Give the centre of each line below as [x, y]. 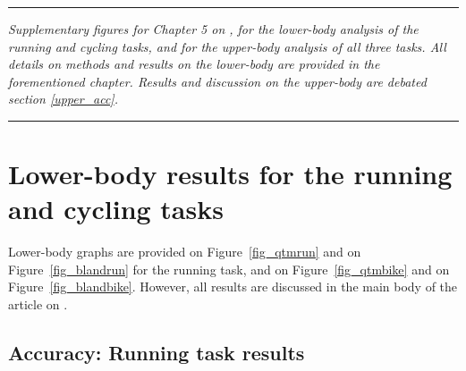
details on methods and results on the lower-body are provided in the [194, 64]
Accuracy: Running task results [157, 353]
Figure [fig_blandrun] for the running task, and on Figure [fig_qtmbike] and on [229, 269]
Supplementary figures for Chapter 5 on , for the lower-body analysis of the [213, 29]
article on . [38, 304]
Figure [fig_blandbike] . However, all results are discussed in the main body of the [233, 287]
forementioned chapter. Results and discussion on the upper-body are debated [217, 81]
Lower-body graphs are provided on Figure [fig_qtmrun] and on [185, 252]
